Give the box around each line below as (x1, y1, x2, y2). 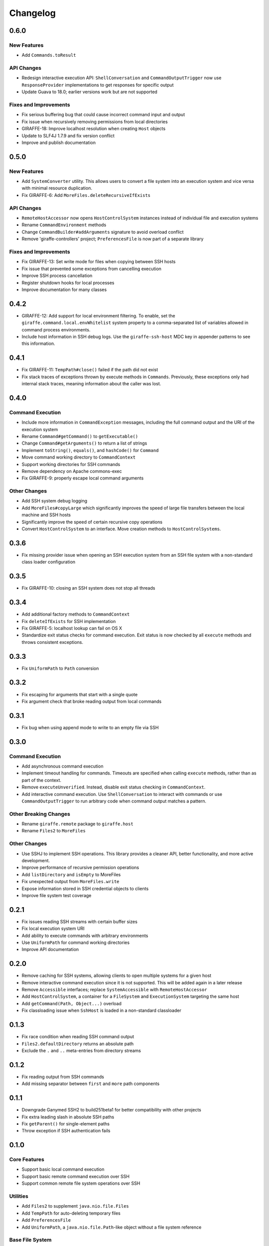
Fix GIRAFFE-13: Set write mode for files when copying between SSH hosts (21, 259, 176, 265)
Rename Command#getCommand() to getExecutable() (21, 433, 138, 439)
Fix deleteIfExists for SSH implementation (21, 618, 116, 624)
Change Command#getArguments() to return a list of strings (21, 440, 147, 446)
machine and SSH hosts (21, 512, 71, 518)
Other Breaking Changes (9, 810, 71, 817)
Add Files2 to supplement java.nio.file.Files (21, 1203, 129, 1209)
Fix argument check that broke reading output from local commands (21, 698, 162, 704)
